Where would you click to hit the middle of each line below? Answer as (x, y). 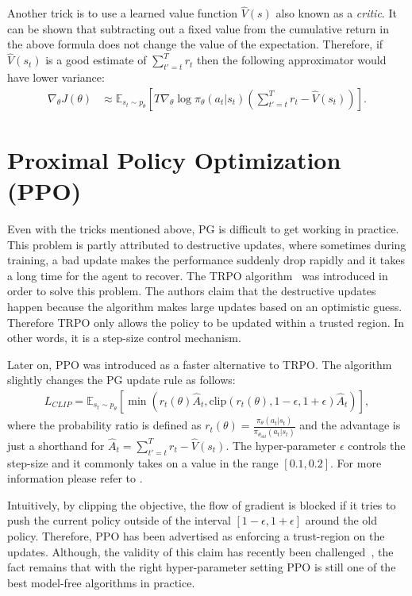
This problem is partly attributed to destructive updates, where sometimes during (207, 244)
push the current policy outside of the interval (119, 520)
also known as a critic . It (336, 13)
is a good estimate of (96, 60)
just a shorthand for (56, 445)
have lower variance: (56, 77)
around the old (341, 520)
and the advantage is (350, 425)
